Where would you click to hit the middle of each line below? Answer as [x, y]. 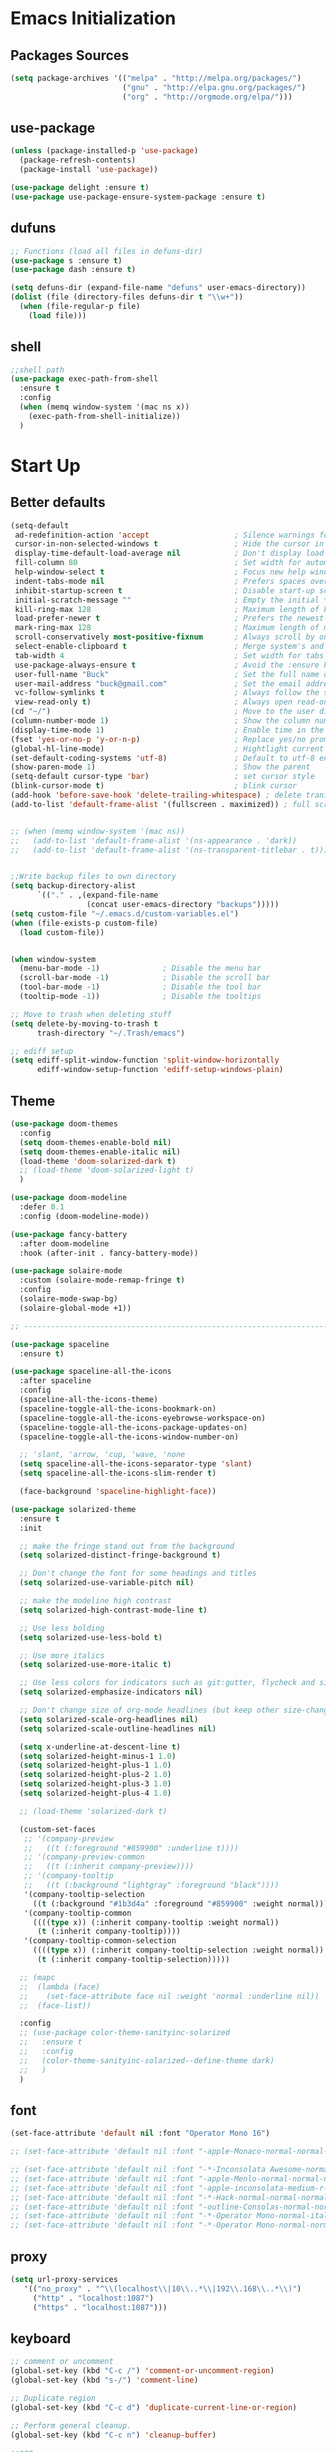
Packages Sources [70, 55]
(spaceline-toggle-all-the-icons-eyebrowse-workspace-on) [143, 1418]
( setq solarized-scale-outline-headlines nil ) [118, 1728]
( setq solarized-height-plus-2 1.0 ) [95, 1775]
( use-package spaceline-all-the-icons [91, 1372]
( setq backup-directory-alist [73, 886]
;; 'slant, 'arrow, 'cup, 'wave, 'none [102, 1455]
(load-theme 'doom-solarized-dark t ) [98, 1161]
